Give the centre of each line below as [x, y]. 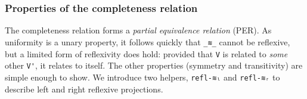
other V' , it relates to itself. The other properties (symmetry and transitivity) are [154, 65]
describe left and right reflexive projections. [84, 89]
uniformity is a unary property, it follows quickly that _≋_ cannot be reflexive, [148, 42]
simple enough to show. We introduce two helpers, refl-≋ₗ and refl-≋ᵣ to [142, 77]
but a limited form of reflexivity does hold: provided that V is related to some [146, 53]
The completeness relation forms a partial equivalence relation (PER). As [138, 30]
